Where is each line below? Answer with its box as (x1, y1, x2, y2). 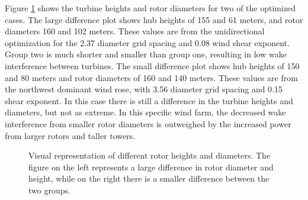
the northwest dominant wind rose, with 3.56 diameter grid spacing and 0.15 (5, 83, 283, 95)
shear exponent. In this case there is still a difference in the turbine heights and (5, 94, 293, 107)
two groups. (28, 183, 70, 196)
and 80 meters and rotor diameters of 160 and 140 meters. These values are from (5, 71, 298, 83)
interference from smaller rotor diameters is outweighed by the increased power (5, 117, 291, 130)
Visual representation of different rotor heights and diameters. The (28, 149, 271, 162)
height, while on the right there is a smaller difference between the (28, 172, 269, 185)
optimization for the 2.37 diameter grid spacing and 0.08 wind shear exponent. (5, 36, 290, 49)
